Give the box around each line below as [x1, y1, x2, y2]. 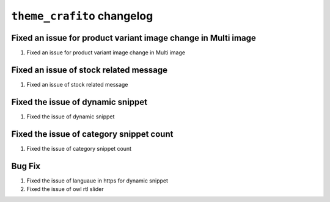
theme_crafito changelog [11, 9, 153, 23]
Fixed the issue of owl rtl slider [26, 186, 104, 193]
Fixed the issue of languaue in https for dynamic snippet [26, 177, 168, 184]
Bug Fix [11, 161, 41, 171]
